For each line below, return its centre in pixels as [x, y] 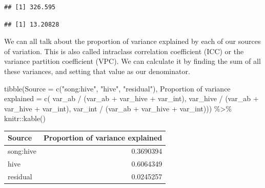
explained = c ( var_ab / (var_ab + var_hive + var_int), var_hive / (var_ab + [131, 98]
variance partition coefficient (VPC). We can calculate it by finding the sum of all [132, 61]
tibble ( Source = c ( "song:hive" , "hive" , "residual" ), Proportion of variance [117, 88]
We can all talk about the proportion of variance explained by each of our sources [132, 41]
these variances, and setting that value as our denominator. [97, 71]
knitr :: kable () [25, 118]
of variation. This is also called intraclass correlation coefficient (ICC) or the [124, 51]
